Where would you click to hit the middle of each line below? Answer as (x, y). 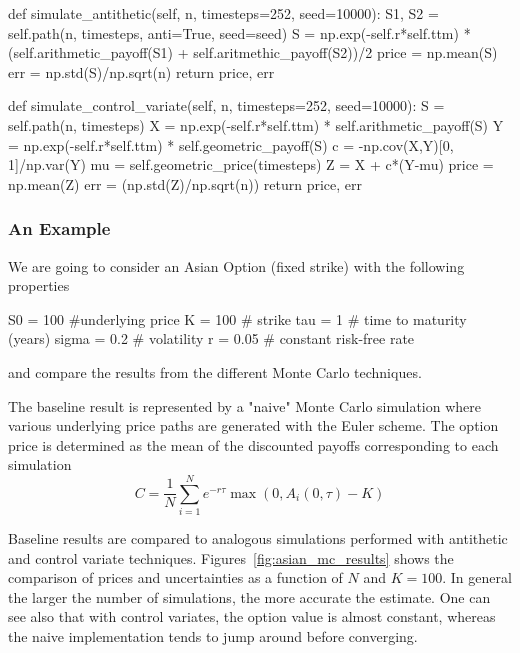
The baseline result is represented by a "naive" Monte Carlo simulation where (245, 405)
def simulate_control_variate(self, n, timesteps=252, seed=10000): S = (226, 105)
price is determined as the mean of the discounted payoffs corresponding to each (253, 444)
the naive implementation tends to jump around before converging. (213, 636)
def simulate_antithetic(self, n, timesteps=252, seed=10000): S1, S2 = (223, 13)
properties (39, 285)
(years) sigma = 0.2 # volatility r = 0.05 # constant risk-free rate (211, 338)
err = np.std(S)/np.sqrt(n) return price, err (141, 71)
